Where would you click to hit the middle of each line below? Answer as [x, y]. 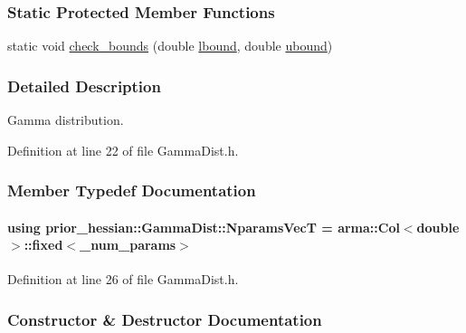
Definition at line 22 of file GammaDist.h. [123, 150]
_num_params [128, 245]
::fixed [43, 245]
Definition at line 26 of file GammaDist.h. [123, 279]
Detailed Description [84, 86]
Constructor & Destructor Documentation [165, 319]
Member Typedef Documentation [132, 190]
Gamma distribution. [66, 120]
